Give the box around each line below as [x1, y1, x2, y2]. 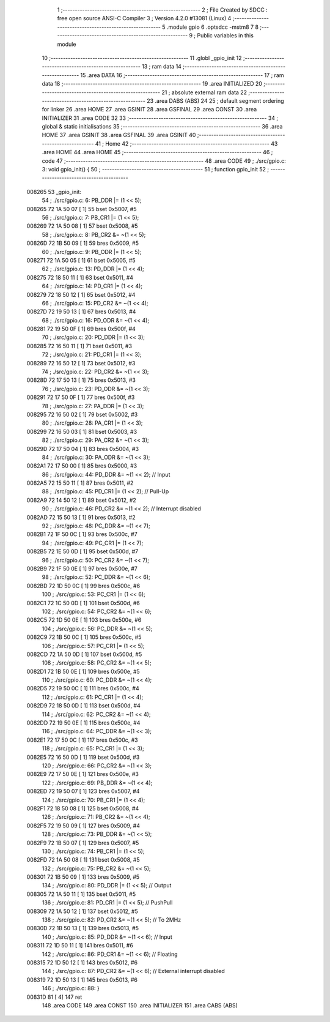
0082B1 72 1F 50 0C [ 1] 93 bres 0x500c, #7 [26, 531, 137, 538]
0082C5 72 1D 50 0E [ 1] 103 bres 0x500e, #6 [26, 616, 142, 624]
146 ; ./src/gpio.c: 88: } [42, 985, 100, 992]
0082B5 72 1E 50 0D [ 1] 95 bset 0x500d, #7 [26, 548, 139, 555]
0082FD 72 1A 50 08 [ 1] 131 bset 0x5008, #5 [26, 856, 140, 863]
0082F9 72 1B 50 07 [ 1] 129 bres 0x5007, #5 [26, 839, 139, 846]
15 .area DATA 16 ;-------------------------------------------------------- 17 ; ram [80, 71, 284, 79]
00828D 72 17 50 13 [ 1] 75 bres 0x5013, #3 [26, 376, 136, 384]
